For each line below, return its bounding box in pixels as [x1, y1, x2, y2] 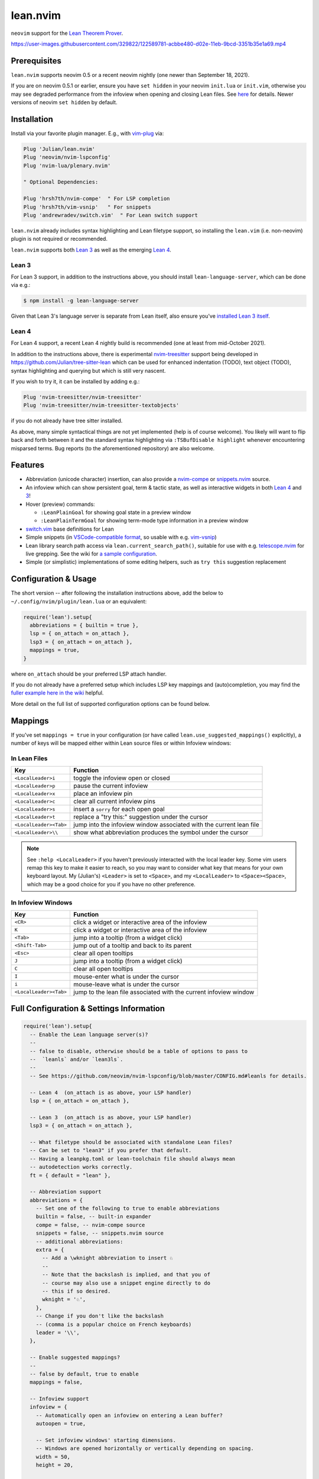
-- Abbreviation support [30, 1189, 102, 1195]
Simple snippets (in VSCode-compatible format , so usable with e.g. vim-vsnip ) [25, 534, 217, 541]
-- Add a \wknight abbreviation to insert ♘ [42, 1255, 174, 1261]
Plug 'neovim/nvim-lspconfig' [23, 154, 111, 161]
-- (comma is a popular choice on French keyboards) [35, 1321, 192, 1328]
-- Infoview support [30, 1396, 89, 1402]
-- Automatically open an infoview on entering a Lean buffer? [35, 1412, 223, 1419]
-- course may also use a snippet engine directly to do [42, 1280, 211, 1286]
